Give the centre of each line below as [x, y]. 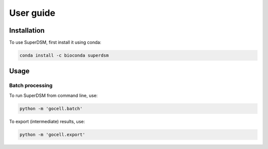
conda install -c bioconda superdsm [64, 55]
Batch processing [31, 86]
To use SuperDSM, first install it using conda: [55, 43]
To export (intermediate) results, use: [47, 121]
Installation [27, 30]
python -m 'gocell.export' [52, 134]
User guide [32, 13]
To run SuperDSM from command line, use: [53, 95]
